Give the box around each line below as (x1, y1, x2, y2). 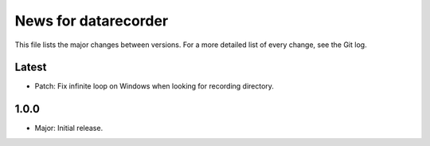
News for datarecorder (14, 12, 169, 30)
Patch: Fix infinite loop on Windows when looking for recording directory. (34, 81, 275, 91)
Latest (14, 61, 47, 74)
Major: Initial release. (34, 124, 104, 133)
